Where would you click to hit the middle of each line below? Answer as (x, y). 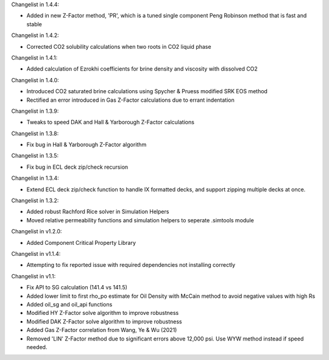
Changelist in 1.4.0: (35, 80)
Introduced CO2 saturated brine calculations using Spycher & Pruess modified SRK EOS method (147, 91)
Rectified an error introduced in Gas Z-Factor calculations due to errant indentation (130, 100)
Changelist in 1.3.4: (35, 178)
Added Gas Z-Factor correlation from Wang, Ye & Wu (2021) (102, 330)
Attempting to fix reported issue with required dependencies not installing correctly (131, 265)
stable (34, 24)
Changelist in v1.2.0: (37, 231)
